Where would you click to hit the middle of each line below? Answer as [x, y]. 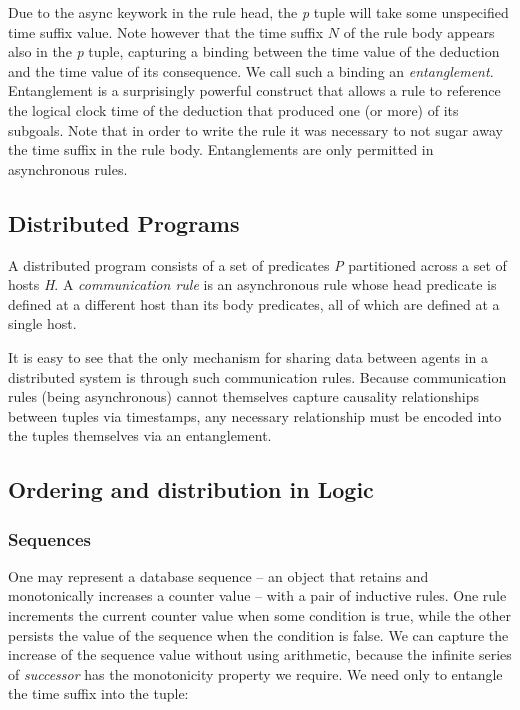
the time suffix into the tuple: [98, 693]
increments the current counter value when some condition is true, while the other [259, 615]
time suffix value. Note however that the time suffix [166, 31]
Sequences [49, 538]
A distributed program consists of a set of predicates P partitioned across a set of [257, 264]
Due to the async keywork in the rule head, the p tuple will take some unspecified [258, 12]
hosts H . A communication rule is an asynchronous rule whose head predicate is [252, 284]
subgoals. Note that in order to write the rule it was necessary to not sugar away [255, 129]
